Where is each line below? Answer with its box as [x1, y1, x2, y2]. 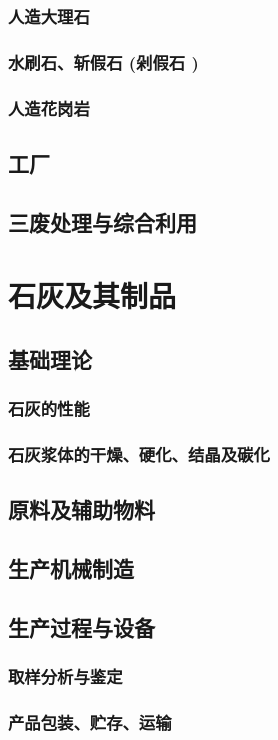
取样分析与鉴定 [8, 664, 123, 689]
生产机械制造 [8, 553, 134, 584]
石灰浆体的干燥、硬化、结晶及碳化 [8, 442, 270, 467]
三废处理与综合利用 [8, 206, 197, 237]
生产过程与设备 [8, 611, 155, 642]
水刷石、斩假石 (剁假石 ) [8, 49, 199, 74]
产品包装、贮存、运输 [8, 710, 172, 735]
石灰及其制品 [8, 275, 177, 316]
